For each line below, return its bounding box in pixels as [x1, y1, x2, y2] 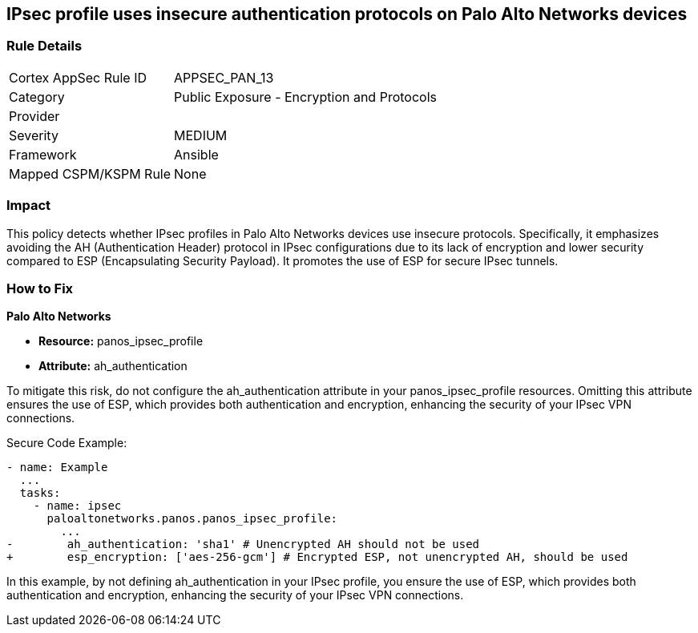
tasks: [19, 486, 61, 500]
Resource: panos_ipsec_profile [38, 334, 204, 349]
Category [9, 88, 65, 105]
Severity [9, 127, 59, 143]
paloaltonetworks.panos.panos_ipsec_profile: [46, 512, 338, 526]
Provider [9, 107, 60, 124]
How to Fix [6, 280, 74, 296]
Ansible [174, 146, 219, 163]
